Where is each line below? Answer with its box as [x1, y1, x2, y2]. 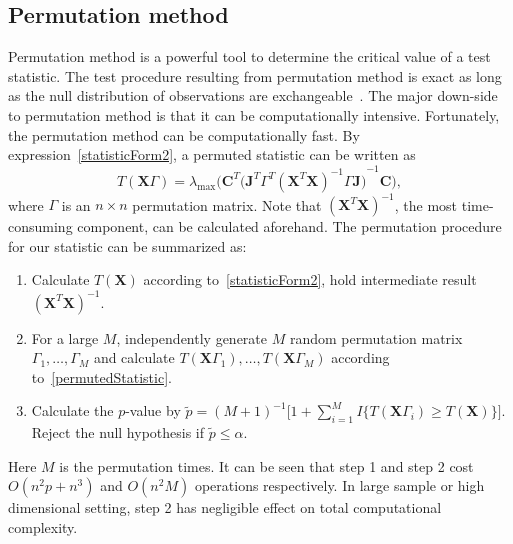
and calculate [93, 347, 175, 368]
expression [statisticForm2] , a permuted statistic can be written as [8, 144, 416, 165]
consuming [8, 216, 73, 237]
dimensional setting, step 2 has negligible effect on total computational [8, 497, 442, 518]
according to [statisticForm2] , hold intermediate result [143, 269, 477, 290]
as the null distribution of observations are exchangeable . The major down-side [8, 85, 498, 106]
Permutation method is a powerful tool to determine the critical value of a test [8, 46, 491, 67]
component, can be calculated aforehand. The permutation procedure [77, 216, 502, 237]
